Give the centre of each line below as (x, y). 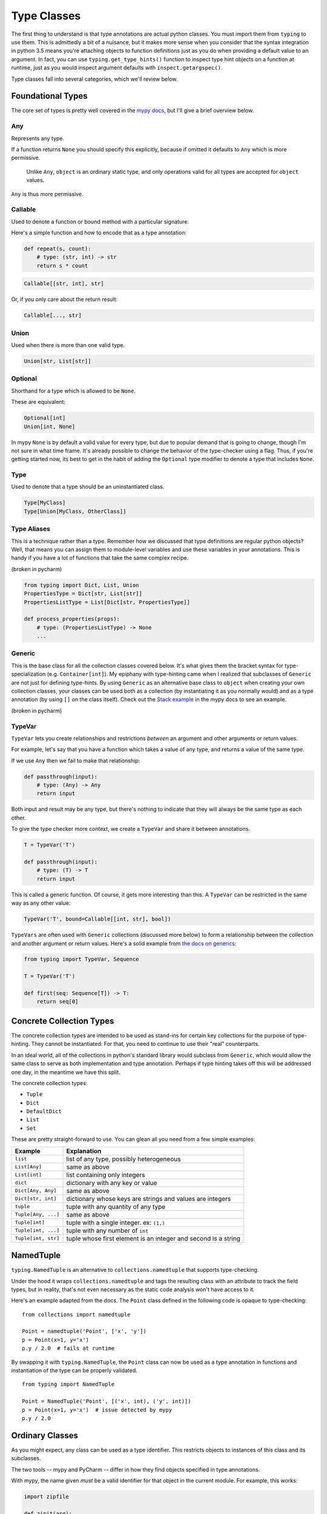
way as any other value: (41, 903)
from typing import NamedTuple (68, 1384)
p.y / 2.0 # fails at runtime (68, 1348)
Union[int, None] (50, 426)
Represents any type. (38, 138)
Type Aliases (31, 529)
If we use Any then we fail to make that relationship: (76, 761)
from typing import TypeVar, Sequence (81, 959)
